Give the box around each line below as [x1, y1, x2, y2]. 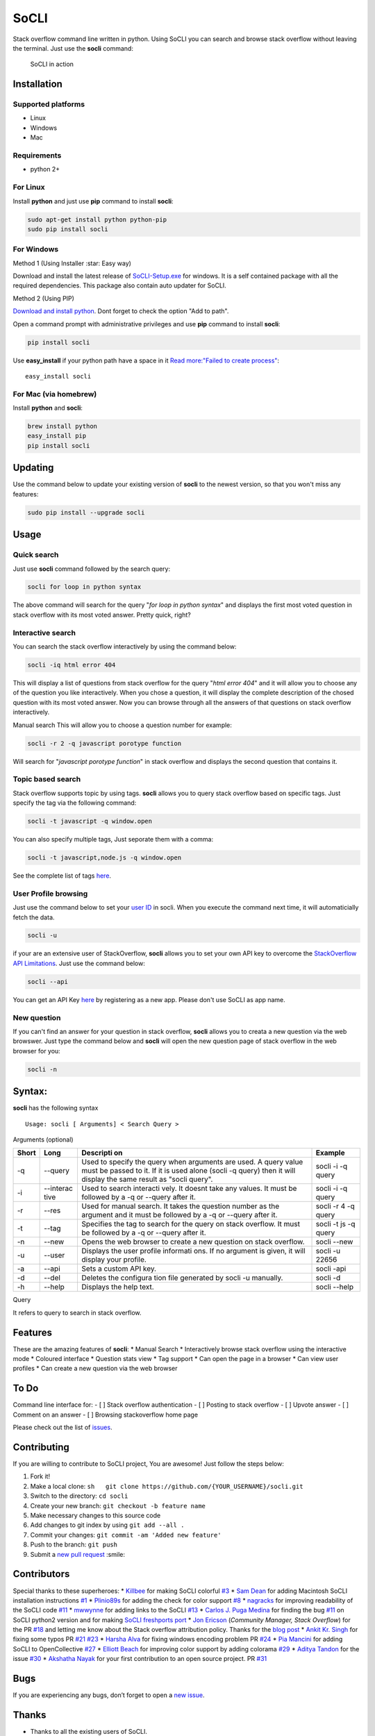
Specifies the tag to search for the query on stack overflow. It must [81, 1219, 300, 1229]
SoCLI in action [30, 60, 74, 69]
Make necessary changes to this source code [30, 1511, 161, 1520]
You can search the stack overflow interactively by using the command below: [12, 642, 237, 651]
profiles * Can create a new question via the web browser [12, 1364, 178, 1373]
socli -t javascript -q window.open [27, 817, 153, 826]
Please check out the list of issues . [12, 1424, 112, 1432]
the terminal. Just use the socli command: [12, 44, 133, 52]
